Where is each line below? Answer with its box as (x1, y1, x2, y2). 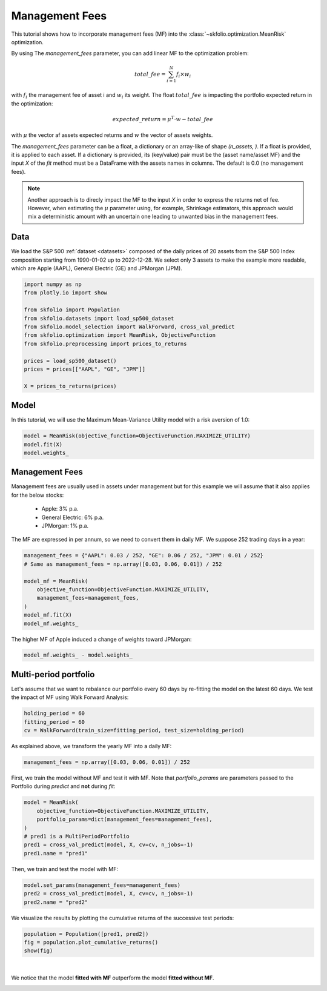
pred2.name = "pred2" (24, 898, 88, 906)
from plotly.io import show (24, 290, 107, 296)
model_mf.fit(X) (24, 612, 73, 618)
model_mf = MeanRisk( (24, 577, 88, 585)
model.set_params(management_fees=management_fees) (24, 881, 181, 889)
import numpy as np (24, 281, 82, 288)
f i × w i (176, 70, 191, 79)
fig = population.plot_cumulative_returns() (24, 939, 159, 946)
